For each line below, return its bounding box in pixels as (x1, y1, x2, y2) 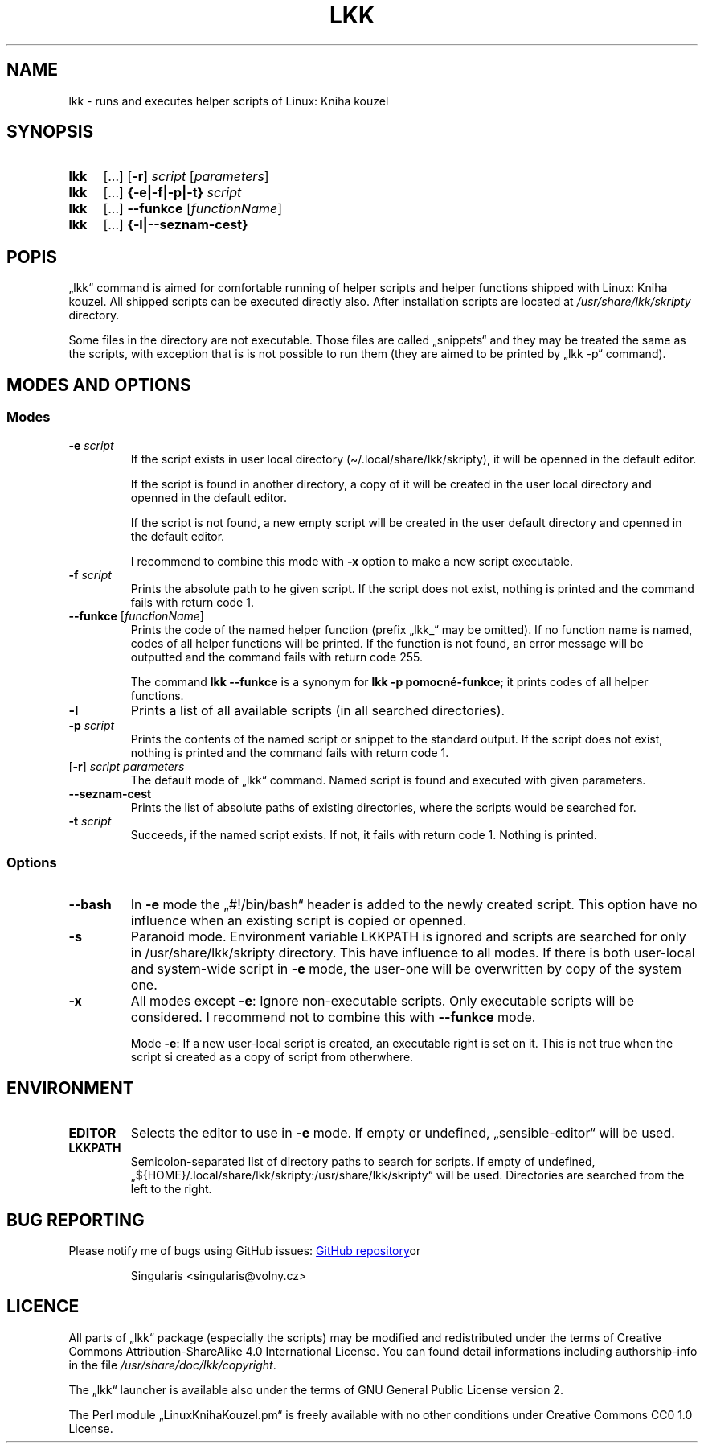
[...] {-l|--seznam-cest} (103, 216, 248, 233)
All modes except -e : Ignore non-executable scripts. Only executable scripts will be (130, 993, 634, 1010)
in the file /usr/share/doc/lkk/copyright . (68, 1357, 276, 1372)
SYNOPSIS (6, 121, 94, 142)
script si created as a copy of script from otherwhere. (130, 1050, 414, 1064)
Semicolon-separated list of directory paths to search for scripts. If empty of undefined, (130, 1155, 596, 1169)
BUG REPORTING (6, 1209, 145, 1230)
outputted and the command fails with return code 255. (130, 649, 423, 664)
